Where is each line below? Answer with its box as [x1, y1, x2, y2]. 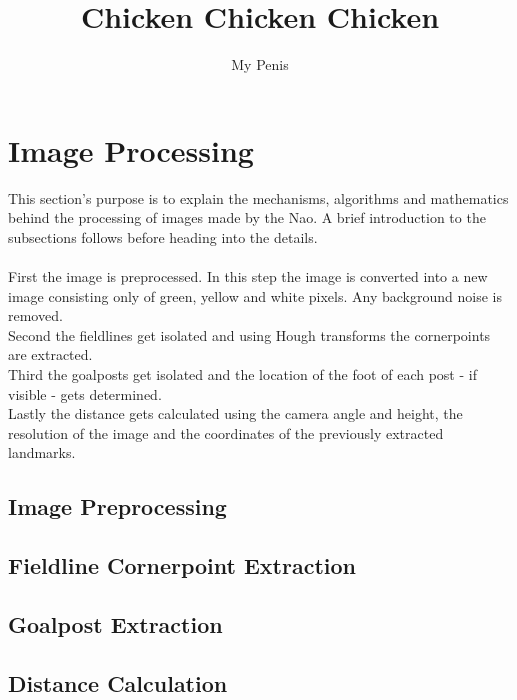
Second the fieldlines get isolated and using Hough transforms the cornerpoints [8, 324, 491, 345]
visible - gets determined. [8, 383, 162, 404]
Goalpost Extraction [8, 608, 223, 639]
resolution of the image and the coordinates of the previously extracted [8, 422, 444, 443]
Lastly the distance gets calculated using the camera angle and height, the [8, 403, 463, 424]
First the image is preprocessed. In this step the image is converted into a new [8, 266, 488, 287]
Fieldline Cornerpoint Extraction [8, 550, 356, 581]
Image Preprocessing [8, 491, 227, 522]
